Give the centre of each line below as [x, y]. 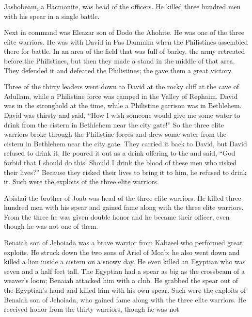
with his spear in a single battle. [52, 16]
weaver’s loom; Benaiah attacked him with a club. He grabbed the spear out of [121, 280]
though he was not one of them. [51, 226]
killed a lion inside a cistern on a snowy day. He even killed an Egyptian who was [125, 262]
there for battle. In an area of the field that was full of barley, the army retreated [125, 51]
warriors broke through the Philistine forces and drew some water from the [115, 134]
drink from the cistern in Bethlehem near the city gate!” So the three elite [114, 124]
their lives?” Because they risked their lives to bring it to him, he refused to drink [125, 172]
